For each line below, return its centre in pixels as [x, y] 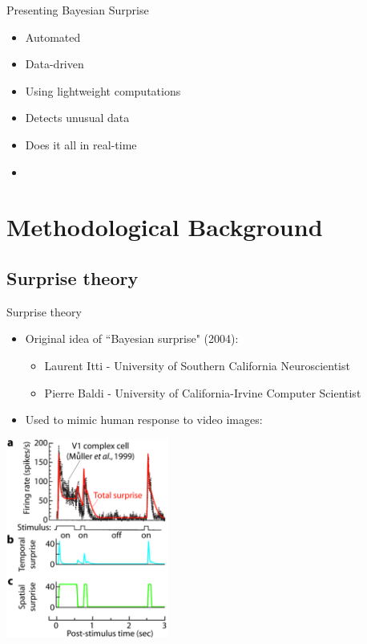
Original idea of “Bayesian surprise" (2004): [132, 338]
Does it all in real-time [81, 144]
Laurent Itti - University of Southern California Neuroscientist [197, 365]
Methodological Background [165, 227]
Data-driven [54, 64]
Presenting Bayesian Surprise [78, 10]
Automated [53, 37]
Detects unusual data [77, 118]
